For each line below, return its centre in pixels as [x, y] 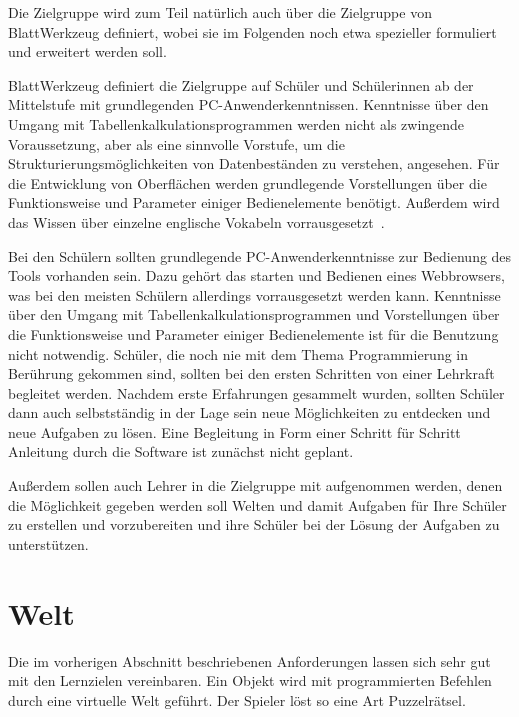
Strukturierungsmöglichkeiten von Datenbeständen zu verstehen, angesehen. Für [254, 163]
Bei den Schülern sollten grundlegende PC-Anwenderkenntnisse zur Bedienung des [260, 255]
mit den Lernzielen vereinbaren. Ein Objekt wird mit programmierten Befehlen [250, 680]
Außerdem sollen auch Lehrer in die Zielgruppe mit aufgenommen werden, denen [255, 485]
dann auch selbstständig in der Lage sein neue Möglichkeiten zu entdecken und [249, 412]
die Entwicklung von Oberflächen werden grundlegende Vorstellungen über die [247, 182]
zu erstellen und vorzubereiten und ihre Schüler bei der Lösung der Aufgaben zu [254, 524]
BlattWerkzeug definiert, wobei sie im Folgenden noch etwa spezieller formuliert [252, 31]
